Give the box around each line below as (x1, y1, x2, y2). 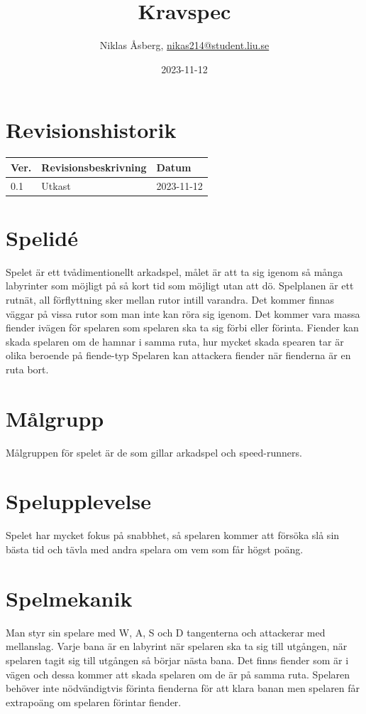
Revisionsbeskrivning (41, 159, 147, 174)
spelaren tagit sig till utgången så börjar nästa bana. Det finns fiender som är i (6, 652, 349, 667)
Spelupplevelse (6, 486, 151, 516)
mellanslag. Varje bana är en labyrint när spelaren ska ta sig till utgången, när (6, 639, 348, 654)
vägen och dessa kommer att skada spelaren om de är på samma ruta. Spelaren (6, 666, 350, 681)
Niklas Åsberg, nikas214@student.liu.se (99, 38, 270, 53)
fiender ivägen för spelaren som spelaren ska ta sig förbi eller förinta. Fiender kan (6, 320, 359, 335)
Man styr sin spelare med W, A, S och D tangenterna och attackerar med (6, 624, 326, 639)
